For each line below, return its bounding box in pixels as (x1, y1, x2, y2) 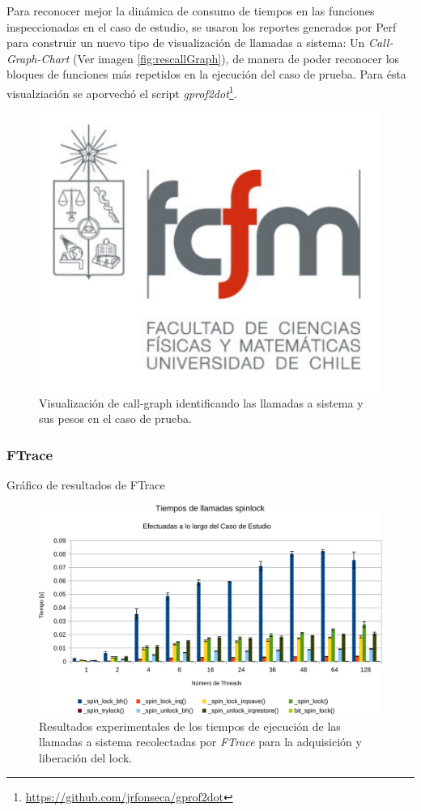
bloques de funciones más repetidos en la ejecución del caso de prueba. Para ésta (6, 66, 406, 83)
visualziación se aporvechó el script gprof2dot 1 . (6, 82, 237, 101)
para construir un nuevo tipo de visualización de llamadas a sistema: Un (6, 34, 365, 51)
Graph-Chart (6, 49, 70, 66)
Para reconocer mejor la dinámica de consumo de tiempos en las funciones (6, 2, 375, 19)
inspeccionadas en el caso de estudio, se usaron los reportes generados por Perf (6, 18, 397, 35)
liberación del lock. (39, 749, 133, 766)
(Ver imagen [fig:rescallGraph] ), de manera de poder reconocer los (73, 49, 400, 66)
